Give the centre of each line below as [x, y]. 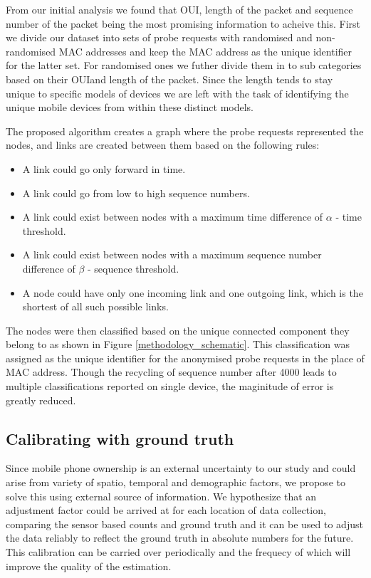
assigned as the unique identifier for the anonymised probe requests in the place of [185, 358]
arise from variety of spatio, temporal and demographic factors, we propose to [176, 482]
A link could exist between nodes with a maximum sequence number [172, 254]
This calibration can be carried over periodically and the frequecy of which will [178, 552]
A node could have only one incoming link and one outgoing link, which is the [193, 292]
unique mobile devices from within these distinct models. [130, 107]
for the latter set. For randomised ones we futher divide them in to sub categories [184, 65]
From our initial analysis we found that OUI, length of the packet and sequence [179, 9]
